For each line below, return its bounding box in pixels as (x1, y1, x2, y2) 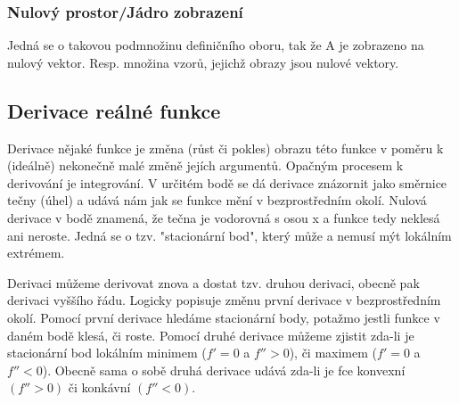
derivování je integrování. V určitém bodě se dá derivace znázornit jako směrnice (7, 173, 447, 192)
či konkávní (68, 378, 131, 397)
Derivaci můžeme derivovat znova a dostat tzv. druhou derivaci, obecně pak (7, 273, 420, 292)
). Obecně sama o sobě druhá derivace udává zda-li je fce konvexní (42, 360, 406, 379)
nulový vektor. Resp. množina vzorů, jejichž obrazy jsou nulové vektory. (7, 53, 399, 71)
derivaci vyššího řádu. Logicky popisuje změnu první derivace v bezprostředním (7, 291, 441, 309)
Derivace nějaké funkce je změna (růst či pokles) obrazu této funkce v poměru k (7, 138, 444, 157)
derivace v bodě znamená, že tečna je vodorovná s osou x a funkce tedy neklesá (7, 208, 440, 226)
